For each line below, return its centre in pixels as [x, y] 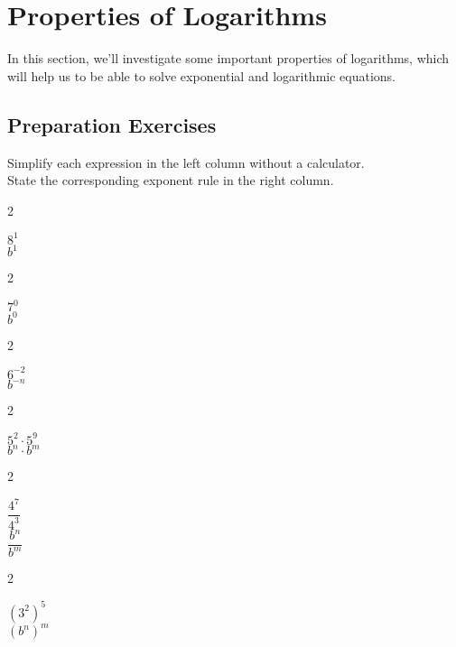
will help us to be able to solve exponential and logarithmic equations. [202, 75]
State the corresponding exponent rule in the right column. [171, 180]
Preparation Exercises [112, 124]
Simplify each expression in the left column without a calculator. [186, 162]
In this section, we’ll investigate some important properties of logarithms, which [228, 58]
